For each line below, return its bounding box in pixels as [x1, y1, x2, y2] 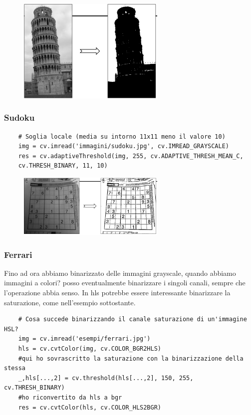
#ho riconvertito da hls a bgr [18, 394, 122, 401]
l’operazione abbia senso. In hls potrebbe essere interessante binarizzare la [4, 287, 231, 298]
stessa [4, 365, 25, 372]
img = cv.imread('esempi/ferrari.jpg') [18, 335, 151, 343]
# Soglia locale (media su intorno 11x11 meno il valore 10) [18, 133, 226, 140]
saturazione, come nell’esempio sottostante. [4, 297, 136, 307]
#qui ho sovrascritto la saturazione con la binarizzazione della [18, 355, 244, 362]
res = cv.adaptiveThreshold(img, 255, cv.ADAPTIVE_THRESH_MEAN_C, [18, 152, 244, 160]
